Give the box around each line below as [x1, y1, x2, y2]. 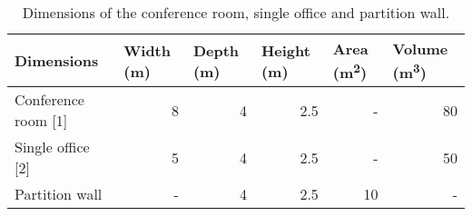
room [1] [15, 110, 68, 132]
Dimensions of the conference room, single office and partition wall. [22, 2, 450, 23]
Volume [392, 38, 448, 59]
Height [261, 39, 310, 61]
